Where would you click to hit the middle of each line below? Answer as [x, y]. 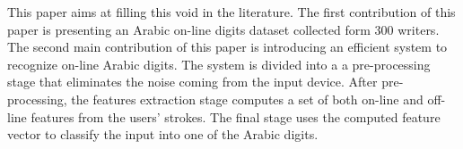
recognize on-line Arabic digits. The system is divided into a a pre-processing [219, 64]
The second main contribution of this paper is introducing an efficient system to [227, 47]
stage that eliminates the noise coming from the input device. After [192, 82]
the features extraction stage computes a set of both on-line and [247, 99]
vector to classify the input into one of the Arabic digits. [163, 134]
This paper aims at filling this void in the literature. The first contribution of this [231, 12]
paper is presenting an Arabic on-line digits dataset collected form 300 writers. [223, 29]
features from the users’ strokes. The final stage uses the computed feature [236, 116]
